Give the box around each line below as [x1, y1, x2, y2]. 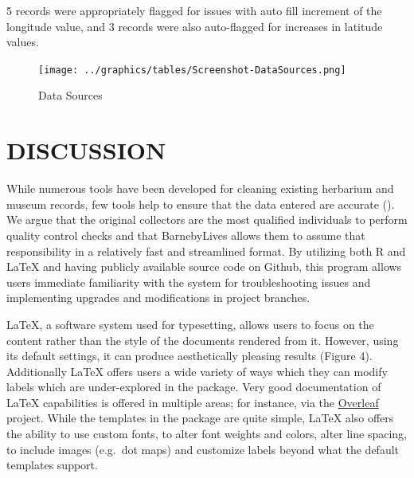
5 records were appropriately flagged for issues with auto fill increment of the [6, 2, 382, 18]
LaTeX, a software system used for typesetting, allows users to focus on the [6, 315, 374, 332]
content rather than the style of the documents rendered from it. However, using [6, 331, 399, 348]
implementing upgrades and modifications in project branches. [6, 289, 310, 306]
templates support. [6, 456, 98, 473]
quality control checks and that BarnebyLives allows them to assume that [6, 226, 365, 243]
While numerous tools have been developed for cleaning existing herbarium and [6, 180, 394, 197]
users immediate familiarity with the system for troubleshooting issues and [6, 273, 371, 290]
